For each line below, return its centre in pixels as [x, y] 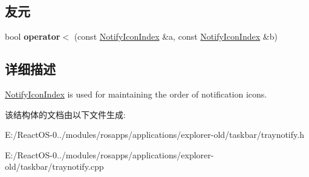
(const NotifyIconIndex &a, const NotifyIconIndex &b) [176, 36]
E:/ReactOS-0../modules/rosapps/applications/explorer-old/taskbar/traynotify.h [154, 135]
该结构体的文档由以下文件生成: [65, 114]
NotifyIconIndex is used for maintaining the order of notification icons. [136, 94]
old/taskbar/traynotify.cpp [54, 166]
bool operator [33, 36]
